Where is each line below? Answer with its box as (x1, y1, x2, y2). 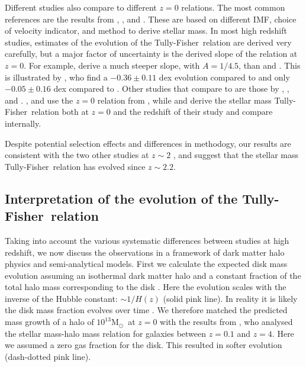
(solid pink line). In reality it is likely (163, 292, 298, 304)
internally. (5, 117, 41, 129)
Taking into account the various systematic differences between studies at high (5, 234, 289, 246)
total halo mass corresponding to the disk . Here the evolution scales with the (5, 281, 286, 293)
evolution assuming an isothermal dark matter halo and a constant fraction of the (5, 269, 301, 281)
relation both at (31, 105, 89, 118)
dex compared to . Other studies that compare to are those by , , (53, 82, 289, 95)
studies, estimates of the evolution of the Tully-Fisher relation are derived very (5, 36, 292, 48)
